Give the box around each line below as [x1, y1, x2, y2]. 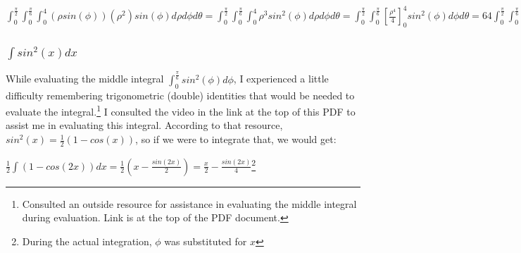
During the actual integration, [22, 233, 152, 248]
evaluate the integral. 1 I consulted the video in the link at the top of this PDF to [6, 102, 356, 118]
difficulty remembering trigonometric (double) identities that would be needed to [6, 87, 355, 102]
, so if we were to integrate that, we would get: [135, 132, 337, 147]
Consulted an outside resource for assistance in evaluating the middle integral [22, 196, 357, 211]
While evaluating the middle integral [6, 71, 164, 86]
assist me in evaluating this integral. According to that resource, [6, 118, 283, 132]
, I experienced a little [233, 71, 329, 86]
